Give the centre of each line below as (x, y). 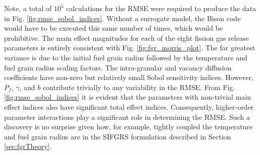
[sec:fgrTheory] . (28, 146)
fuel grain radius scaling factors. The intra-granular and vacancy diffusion (118, 67)
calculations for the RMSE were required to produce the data (161, 8)
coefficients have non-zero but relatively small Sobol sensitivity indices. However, (129, 77)
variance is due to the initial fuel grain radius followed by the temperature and (126, 57)
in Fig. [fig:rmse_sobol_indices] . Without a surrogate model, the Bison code (122, 18)
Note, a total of (28, 8)
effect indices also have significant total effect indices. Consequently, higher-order (129, 106)
